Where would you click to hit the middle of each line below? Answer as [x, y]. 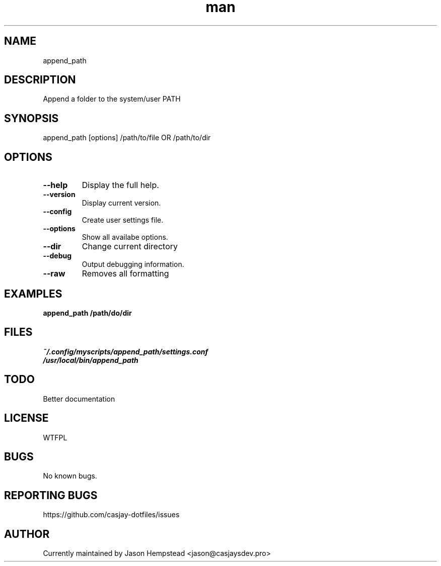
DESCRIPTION [40, 80]
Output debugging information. [133, 264]
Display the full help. [120, 185]
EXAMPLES [33, 294]
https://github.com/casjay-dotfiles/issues [111, 515]
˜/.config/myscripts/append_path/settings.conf [126, 351]
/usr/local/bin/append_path [91, 360]
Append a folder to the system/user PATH [112, 99]
